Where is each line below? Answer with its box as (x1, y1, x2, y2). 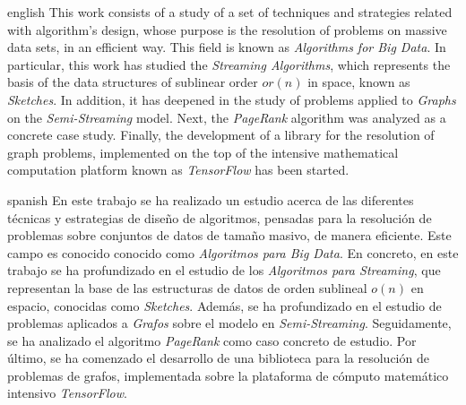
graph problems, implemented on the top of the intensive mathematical (7, 142, 399, 161)
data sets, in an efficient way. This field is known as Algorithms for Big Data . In (7, 38, 446, 56)
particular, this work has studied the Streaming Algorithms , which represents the (7, 55, 451, 73)
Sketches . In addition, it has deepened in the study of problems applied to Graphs (7, 90, 456, 108)
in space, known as (307, 73, 410, 91)
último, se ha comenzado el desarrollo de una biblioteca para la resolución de (7, 349, 429, 367)
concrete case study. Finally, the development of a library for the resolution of (7, 125, 435, 144)
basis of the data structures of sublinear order (7, 73, 258, 91)
